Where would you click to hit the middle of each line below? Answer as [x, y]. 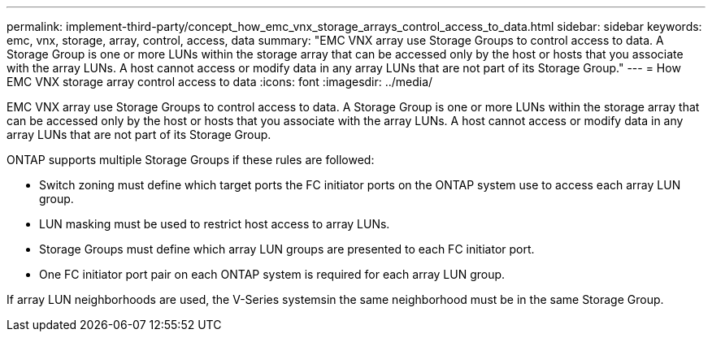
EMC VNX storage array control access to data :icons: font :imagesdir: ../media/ [220, 82]
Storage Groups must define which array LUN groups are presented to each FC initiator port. [287, 249]
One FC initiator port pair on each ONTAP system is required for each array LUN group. [272, 274]
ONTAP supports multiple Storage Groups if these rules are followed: [191, 160]
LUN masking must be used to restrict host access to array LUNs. [215, 224]
